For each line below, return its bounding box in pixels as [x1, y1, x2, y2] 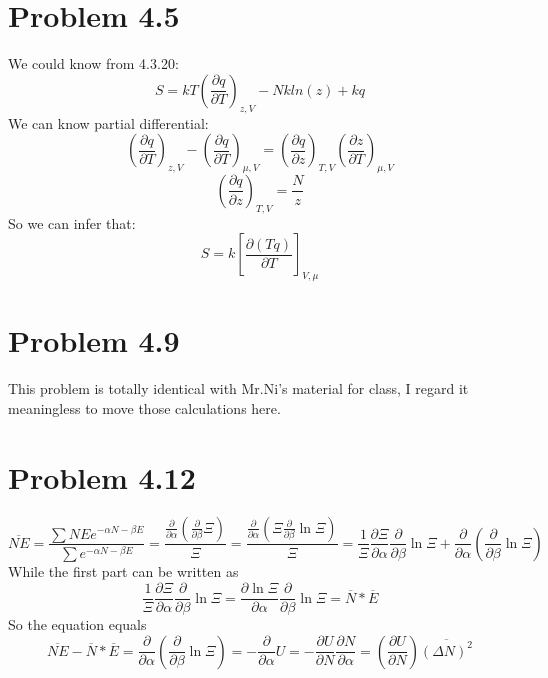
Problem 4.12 [8, 456, 196, 497]
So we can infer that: [8, 212, 136, 233]
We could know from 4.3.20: [8, 53, 179, 74]
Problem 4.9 [8, 320, 180, 361]
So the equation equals [8, 614, 147, 635]
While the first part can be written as [8, 561, 239, 582]
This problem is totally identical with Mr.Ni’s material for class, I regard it [8, 378, 469, 399]
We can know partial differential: [8, 112, 209, 133]
